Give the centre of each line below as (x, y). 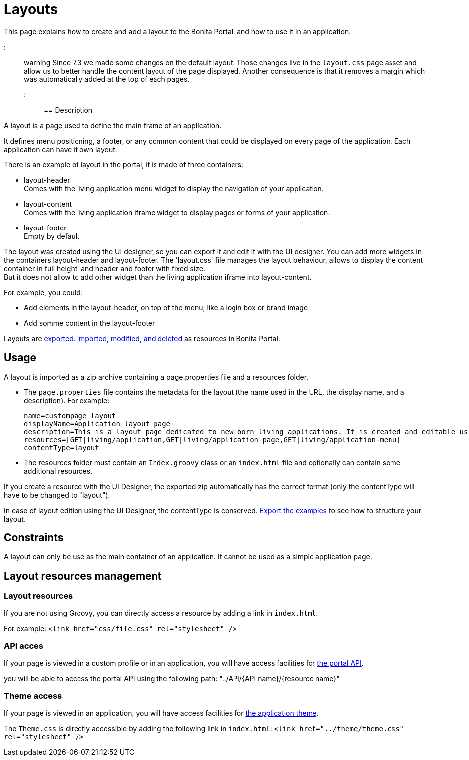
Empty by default (52, 236)
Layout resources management (83, 576)
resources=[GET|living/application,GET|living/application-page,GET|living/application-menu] (212, 439)
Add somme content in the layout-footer (89, 323)
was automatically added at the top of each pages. (107, 79)
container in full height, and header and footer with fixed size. (105, 268)
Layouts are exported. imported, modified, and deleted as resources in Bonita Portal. (142, 338)
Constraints (34, 538)
